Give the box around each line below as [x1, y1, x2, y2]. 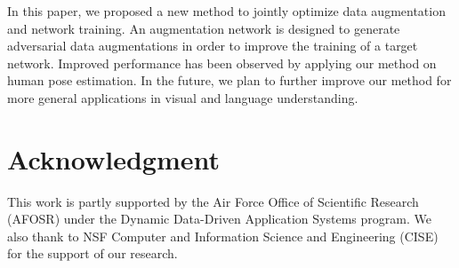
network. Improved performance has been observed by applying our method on [7, 53, 437, 72]
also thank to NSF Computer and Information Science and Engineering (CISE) [7, 226, 439, 245]
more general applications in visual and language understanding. [7, 88, 358, 106]
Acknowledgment [7, 140, 220, 177]
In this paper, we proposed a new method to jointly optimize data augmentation [7, 2, 446, 20]
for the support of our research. [7, 244, 178, 263]
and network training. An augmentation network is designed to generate [7, 19, 400, 37]
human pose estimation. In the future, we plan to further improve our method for [7, 71, 452, 90]
